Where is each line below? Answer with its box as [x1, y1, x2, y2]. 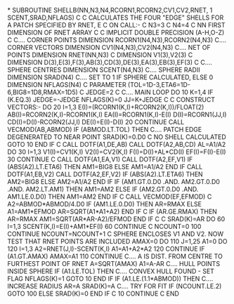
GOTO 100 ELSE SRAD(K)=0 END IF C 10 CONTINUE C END [7, 289, 179, 298]
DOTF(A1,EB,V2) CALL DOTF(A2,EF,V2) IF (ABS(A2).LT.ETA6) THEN [7, 170, 203, 178]
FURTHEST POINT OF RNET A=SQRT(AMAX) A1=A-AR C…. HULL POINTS [7, 260, 220, 267]
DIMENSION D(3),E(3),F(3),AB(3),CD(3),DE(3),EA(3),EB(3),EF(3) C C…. [7, 58, 213, 66]
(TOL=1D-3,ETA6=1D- [127, 81, 191, 88]
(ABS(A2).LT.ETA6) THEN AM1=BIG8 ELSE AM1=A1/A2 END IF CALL [7, 163, 203, 171]
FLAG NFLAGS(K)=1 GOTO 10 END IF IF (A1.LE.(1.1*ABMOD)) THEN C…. [7, 275, 214, 283]
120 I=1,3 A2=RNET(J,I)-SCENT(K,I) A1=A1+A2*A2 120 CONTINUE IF [7, 245, 205, 253]
